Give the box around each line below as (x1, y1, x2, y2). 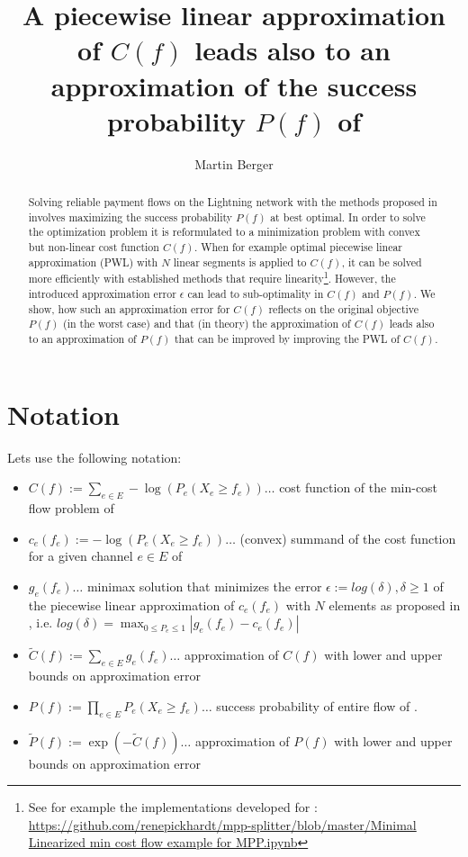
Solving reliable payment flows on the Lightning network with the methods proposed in (28, 194, 437, 210)
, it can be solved (341, 254, 422, 269)
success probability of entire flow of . (216, 696, 418, 715)
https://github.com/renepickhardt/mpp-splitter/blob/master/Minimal (28, 815, 417, 834)
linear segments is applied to (173, 254, 307, 269)
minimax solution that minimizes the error (86, 576, 322, 595)
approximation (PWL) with (28, 254, 158, 269)
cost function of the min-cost (279, 478, 438, 497)
